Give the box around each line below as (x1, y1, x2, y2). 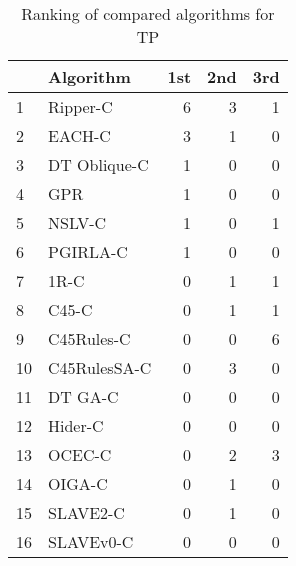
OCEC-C (48, 443, 112, 466)
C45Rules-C (48, 327, 131, 350)
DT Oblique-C (48, 153, 149, 176)
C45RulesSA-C (48, 356, 152, 379)
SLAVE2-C (48, 501, 125, 524)
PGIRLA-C (48, 240, 128, 263)
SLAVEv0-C (48, 530, 134, 553)
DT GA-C (48, 385, 119, 408)
